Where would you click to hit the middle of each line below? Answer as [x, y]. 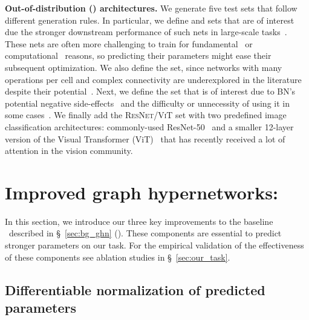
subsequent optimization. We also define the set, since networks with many [144, 67]
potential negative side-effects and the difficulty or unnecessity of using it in [147, 103]
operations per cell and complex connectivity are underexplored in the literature [153, 79]
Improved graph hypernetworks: [141, 192]
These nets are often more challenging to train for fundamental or [129, 43]
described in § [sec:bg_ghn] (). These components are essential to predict [145, 233]
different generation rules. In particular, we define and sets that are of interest [150, 20]
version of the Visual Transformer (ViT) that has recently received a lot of [145, 138]
